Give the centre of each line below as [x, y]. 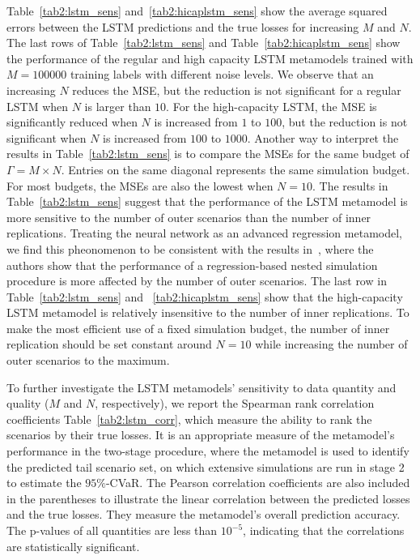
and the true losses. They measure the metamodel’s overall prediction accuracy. [204, 514]
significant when [47, 137]
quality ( [28, 403]
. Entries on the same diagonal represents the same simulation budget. [235, 169]
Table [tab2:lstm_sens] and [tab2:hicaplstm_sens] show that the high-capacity [205, 296]
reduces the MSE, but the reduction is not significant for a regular [237, 90]
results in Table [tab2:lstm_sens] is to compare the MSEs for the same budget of [208, 154]
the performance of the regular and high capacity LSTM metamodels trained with [210, 58]
